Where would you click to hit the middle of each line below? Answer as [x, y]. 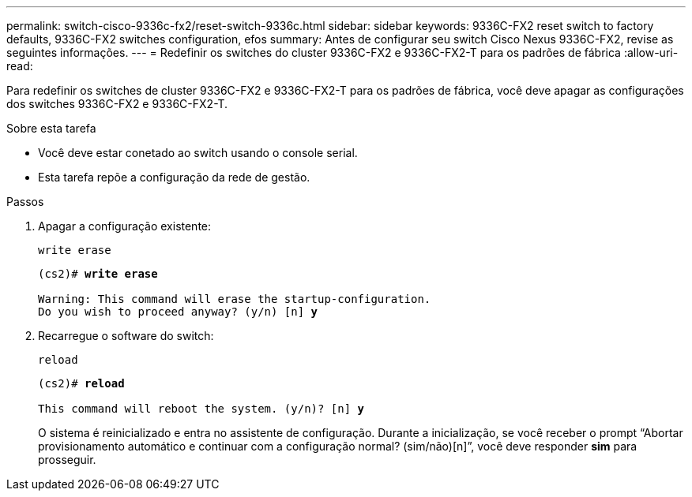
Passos [25, 202]
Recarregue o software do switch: [126, 336]
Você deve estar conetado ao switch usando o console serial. [198, 153]
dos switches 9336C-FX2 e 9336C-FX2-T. [117, 104]
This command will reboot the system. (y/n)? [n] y [201, 409]
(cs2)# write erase [98, 274]
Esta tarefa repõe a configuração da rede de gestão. [174, 177]
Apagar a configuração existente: [125, 226]
